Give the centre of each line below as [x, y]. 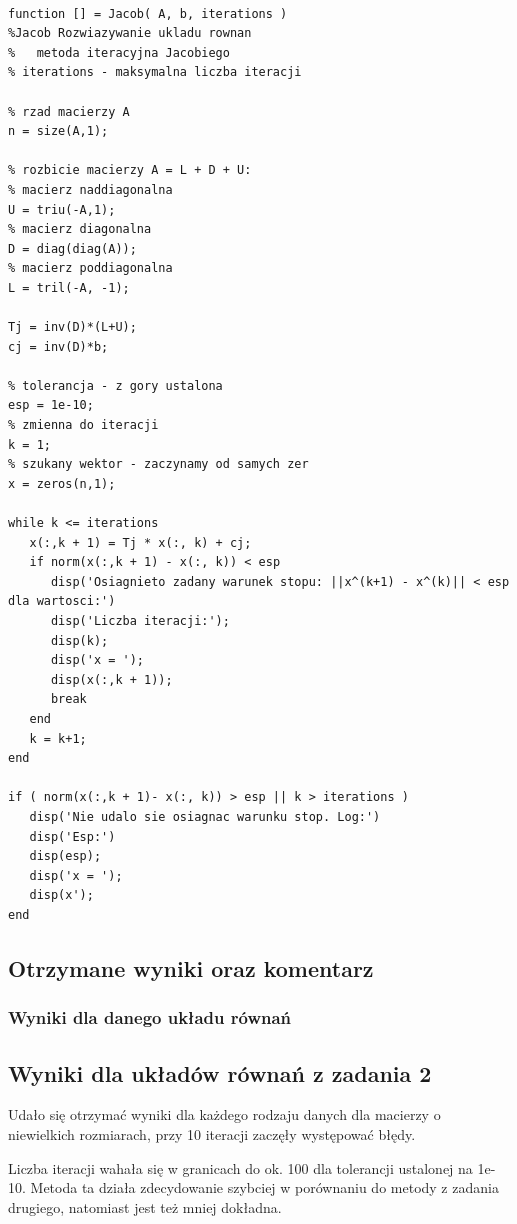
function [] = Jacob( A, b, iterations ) [148, 13]
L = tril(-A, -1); [69, 287]
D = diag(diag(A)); [72, 248]
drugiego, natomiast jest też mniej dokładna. [145, 1206]
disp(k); [79, 640]
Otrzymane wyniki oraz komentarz [191, 967]
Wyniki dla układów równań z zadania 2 [220, 1072]
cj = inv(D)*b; [58, 346]
